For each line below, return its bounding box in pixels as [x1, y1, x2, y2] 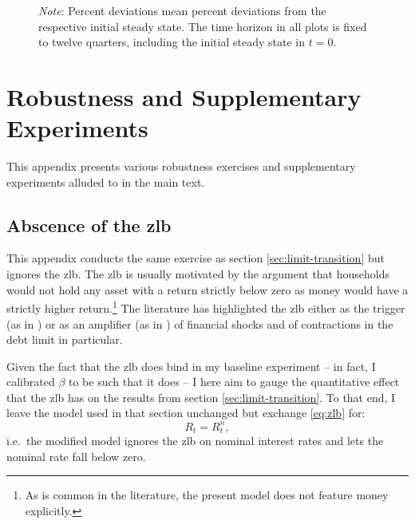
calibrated [6, 373, 55, 390]
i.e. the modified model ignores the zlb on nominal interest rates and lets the [6, 432, 384, 449]
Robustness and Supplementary [6, 80, 362, 112]
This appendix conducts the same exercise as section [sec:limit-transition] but [6, 250, 385, 266]
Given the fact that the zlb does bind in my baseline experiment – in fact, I [6, 357, 376, 374]
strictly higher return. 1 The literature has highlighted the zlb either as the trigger [6, 297, 405, 316]
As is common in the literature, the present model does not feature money [25, 487, 389, 503]
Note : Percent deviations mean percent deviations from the [38, 2, 326, 18]
